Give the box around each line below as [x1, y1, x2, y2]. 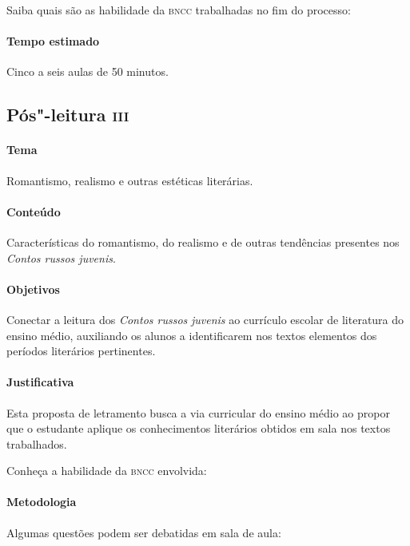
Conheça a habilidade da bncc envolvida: [6, 462, 207, 479]
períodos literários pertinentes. [6, 342, 156, 359]
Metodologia [6, 493, 77, 510]
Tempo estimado [6, 33, 100, 49]
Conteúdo [6, 203, 61, 220]
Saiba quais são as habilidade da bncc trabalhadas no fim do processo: [6, 2, 351, 18]
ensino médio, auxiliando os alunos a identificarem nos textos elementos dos [6, 326, 377, 343]
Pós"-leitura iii [6, 102, 129, 127]
